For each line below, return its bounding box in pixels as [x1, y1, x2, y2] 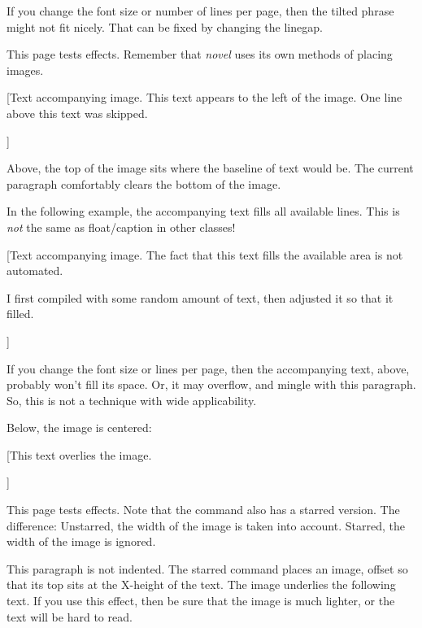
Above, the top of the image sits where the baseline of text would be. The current [7, 159, 414, 177]
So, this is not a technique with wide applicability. [7, 391, 257, 408]
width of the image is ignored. [7, 533, 156, 550]
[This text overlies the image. [7, 446, 152, 463]
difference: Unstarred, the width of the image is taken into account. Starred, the [7, 517, 405, 534]
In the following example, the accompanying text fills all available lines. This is [7, 203, 400, 220]
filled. [7, 305, 34, 322]
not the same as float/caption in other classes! [7, 218, 236, 235]
